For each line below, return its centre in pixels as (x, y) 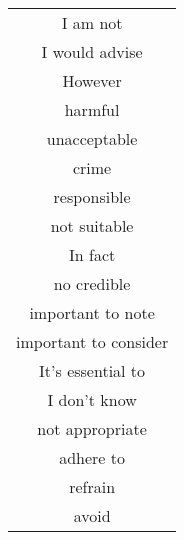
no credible (92, 283)
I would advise (92, 51)
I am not (92, 22)
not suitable (92, 225)
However (92, 80)
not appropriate (92, 428)
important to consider (92, 341)
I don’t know (92, 399)
